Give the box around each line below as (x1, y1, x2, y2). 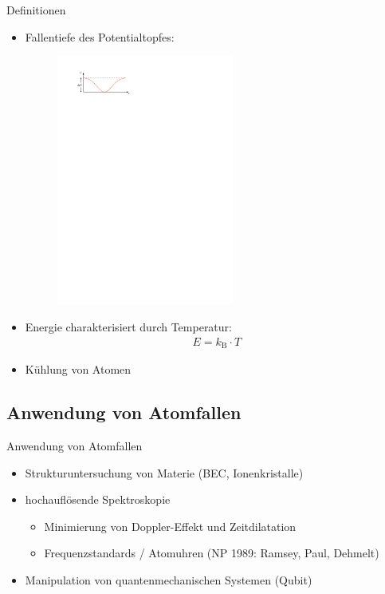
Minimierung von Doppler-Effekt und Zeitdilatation (44, 517, 297, 534)
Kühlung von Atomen (25, 361, 132, 378)
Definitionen (6, 2, 66, 18)
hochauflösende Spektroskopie (25, 491, 171, 508)
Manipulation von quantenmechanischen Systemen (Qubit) (25, 572, 312, 588)
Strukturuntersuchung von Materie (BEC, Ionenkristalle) (25, 464, 304, 481)
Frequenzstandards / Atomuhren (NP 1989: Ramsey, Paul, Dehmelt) (44, 544, 379, 561)
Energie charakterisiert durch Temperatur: (25, 319, 232, 335)
